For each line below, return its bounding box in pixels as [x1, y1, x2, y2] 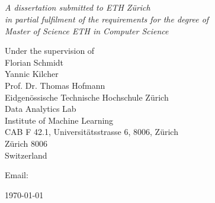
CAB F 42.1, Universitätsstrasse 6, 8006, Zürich [5, 125, 178, 138]
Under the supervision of [5, 44, 95, 57]
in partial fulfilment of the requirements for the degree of [5, 12, 209, 25]
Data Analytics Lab [5, 102, 76, 115]
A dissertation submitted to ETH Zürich [5, 1, 150, 14]
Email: [5, 169, 28, 181]
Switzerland [5, 149, 47, 161]
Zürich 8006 [5, 137, 47, 149]
